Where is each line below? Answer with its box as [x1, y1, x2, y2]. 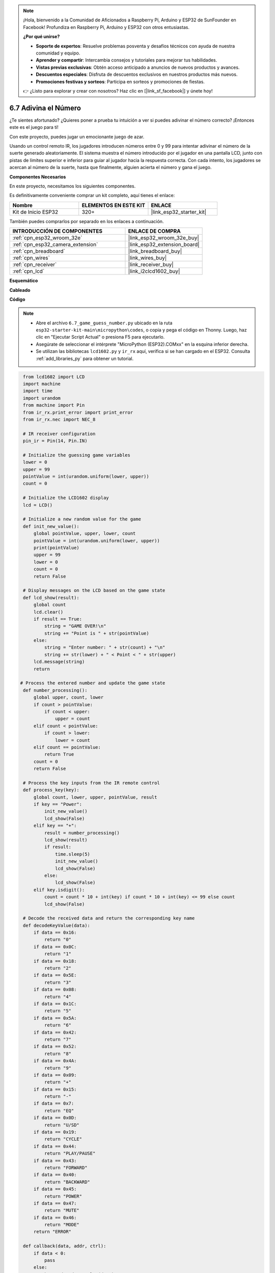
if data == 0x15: [33, 1086, 77, 1092]
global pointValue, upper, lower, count [33, 531, 136, 537]
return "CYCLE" [44, 1136, 82, 1142]
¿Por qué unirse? [23, 34, 60, 40]
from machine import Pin [23, 402, 85, 408]
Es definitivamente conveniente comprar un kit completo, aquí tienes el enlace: [9, 192, 175, 199]
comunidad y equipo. [36, 50, 80, 56]
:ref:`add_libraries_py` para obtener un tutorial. [36, 355, 134, 362]
